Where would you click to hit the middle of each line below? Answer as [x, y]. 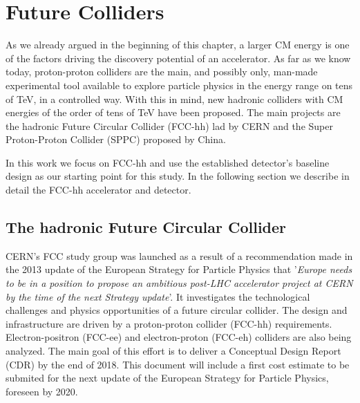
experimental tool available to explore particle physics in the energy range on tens [179, 85]
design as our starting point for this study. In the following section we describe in [178, 176]
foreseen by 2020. [42, 391]
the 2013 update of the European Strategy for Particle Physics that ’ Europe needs [179, 269]
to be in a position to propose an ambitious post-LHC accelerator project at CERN [179, 283]
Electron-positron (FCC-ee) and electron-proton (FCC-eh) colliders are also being [179, 337]
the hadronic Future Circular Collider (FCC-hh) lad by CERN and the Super [169, 125]
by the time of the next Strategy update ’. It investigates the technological [158, 296]
